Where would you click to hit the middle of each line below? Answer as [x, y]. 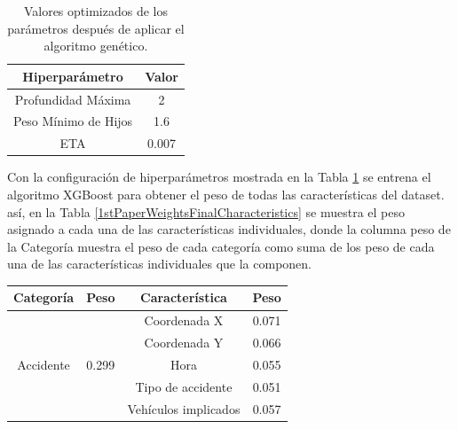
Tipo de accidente [184, 386]
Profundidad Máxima [73, 99]
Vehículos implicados [184, 408]
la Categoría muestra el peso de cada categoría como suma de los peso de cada [221, 246]
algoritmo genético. [96, 46]
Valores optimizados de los [95, 11]
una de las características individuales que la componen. [159, 264]
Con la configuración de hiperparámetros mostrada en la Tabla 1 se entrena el [219, 177]
